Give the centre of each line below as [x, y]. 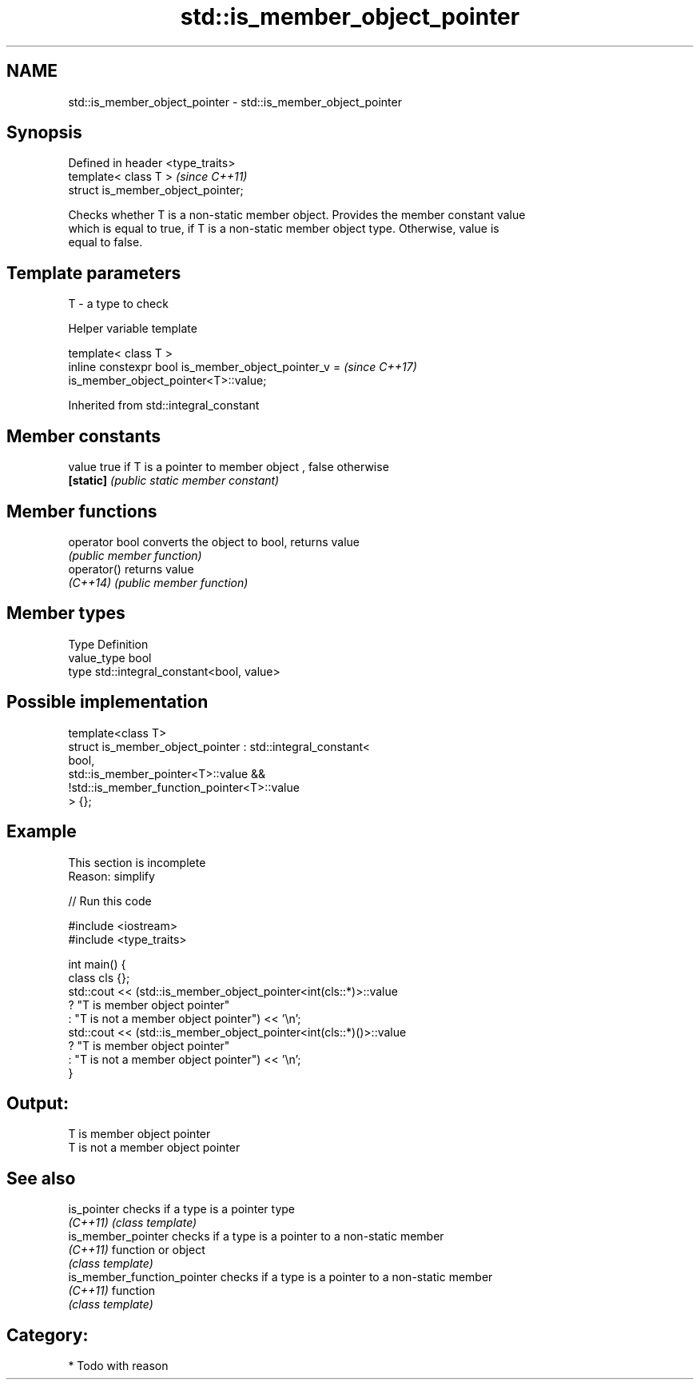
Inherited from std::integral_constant [164, 405]
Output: [38, 1103]
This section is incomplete [137, 862]
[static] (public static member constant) [174, 481]
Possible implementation [107, 702]
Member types [66, 613]
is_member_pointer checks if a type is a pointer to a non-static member [256, 1236]
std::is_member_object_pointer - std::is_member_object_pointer [235, 102]
